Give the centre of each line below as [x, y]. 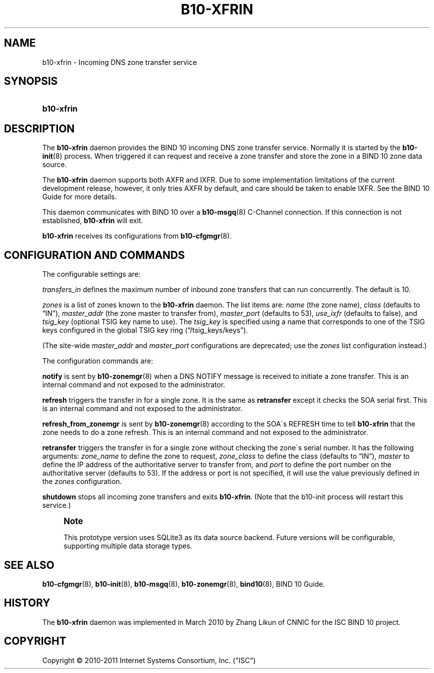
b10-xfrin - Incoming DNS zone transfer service [120, 62]
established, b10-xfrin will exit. [93, 221]
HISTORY [27, 603]
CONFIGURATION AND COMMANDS [95, 255]
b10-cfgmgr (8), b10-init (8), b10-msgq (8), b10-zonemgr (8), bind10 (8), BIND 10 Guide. [184, 584]
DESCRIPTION [39, 128]
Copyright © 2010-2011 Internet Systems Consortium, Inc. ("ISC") [149, 660]
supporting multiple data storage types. [128, 546]
